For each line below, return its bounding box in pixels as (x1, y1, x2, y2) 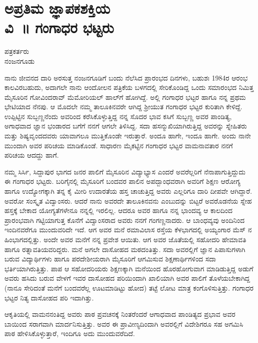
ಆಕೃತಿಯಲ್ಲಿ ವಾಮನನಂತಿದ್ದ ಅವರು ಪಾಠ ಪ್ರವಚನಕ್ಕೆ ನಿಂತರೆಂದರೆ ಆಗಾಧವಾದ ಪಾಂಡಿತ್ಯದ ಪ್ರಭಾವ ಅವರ (4, 309, 236, 319)
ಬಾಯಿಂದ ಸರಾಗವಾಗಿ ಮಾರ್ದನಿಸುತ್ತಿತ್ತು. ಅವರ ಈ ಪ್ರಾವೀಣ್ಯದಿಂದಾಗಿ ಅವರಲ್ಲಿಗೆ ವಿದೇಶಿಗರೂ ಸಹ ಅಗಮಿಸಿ (4, 318, 243, 329)
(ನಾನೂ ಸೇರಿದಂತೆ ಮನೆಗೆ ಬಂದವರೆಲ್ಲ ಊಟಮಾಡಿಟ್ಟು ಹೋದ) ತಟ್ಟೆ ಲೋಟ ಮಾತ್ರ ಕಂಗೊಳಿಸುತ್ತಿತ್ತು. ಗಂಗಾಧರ (4, 282, 254, 293)
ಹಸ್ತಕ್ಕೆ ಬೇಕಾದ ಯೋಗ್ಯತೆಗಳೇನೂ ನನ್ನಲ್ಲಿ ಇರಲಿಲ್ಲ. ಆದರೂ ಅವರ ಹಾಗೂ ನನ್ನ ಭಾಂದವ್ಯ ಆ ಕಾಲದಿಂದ (4, 205, 233, 215)
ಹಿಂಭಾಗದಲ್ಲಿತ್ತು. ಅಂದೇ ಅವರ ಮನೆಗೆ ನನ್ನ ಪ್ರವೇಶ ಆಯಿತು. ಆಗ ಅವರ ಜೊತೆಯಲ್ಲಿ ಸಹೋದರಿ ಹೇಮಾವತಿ (4, 234, 247, 244)
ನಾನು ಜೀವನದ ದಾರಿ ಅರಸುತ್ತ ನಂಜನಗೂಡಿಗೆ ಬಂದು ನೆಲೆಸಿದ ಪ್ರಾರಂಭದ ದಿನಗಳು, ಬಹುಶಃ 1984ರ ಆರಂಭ (4, 72, 248, 83)
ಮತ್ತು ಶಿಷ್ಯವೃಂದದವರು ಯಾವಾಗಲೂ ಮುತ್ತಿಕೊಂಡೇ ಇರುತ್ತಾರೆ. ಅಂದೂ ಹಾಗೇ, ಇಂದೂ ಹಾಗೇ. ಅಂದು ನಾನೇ (4, 130, 251, 141)
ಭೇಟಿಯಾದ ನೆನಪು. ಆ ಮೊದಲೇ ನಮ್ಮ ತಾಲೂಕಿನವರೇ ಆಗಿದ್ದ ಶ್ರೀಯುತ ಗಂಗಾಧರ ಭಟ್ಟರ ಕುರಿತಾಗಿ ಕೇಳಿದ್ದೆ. (4, 101, 243, 112)
